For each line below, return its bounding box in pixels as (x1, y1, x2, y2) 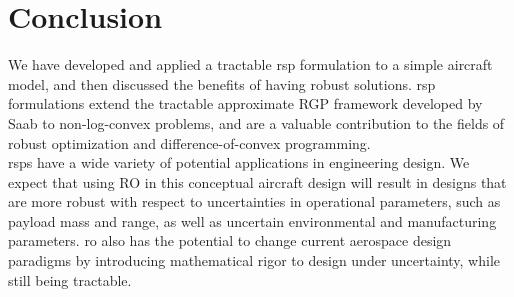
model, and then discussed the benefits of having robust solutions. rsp (8, 73, 436, 94)
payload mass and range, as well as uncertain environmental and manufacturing (8, 210, 497, 231)
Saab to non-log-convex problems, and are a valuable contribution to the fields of (8, 112, 505, 133)
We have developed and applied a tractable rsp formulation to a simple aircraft (8, 54, 493, 75)
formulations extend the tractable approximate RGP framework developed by (8, 93, 483, 114)
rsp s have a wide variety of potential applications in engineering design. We (8, 152, 470, 173)
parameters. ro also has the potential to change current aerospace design (8, 230, 452, 251)
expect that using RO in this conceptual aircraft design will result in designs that (8, 171, 507, 192)
